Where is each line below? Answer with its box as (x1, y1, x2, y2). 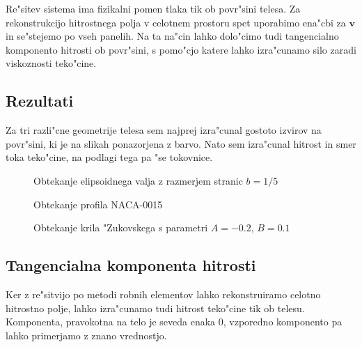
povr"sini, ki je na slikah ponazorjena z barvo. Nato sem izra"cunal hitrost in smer (6, 136, 356, 151)
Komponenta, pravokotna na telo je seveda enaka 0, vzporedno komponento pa (6, 314, 343, 329)
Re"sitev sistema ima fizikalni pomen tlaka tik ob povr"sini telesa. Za (6, 1, 301, 15)
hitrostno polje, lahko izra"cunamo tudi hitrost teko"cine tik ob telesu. (6, 300, 305, 315)
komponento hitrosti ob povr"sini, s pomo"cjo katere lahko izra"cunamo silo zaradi (6, 42, 356, 56)
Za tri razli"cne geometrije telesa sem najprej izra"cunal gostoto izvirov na (6, 123, 322, 137)
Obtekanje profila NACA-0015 (33, 196, 163, 211)
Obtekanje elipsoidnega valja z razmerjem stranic (33, 173, 243, 187)
